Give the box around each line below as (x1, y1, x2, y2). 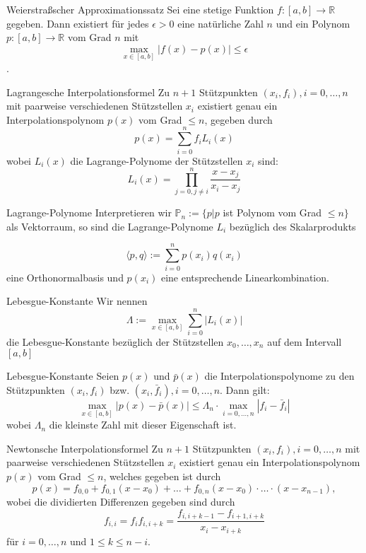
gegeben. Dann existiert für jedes (6, 16, 149, 30)
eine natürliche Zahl (177, 16, 264, 30)
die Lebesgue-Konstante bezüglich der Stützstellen (6, 334, 224, 349)
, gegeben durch (204, 112, 273, 127)
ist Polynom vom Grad (223, 205, 322, 220)
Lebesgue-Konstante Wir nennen (6, 293, 148, 308)
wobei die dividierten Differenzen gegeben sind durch (6, 494, 235, 509)
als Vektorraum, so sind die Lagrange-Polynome (6, 219, 213, 233)
